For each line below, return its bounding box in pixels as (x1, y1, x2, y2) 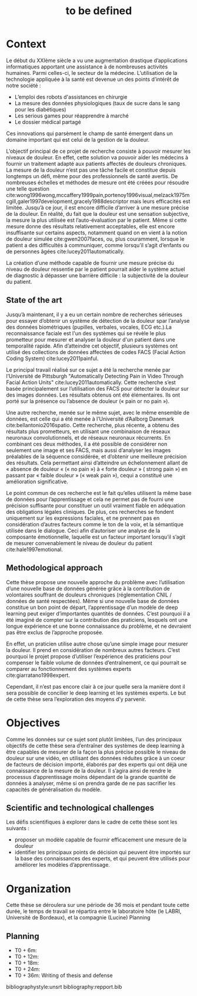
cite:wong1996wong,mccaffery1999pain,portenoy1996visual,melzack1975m (6, 191, 190, 198)
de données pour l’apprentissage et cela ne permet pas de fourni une (6, 496, 174, 503)
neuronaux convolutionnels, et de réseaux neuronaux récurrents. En (6, 434, 171, 441)
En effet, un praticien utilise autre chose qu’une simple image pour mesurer (6, 640, 188, 647)
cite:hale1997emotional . (6, 546, 63, 553)
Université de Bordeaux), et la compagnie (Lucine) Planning (6, 914, 151, 921)
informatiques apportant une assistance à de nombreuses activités (6, 63, 168, 70)
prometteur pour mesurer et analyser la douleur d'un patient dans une (6, 336, 175, 343)
